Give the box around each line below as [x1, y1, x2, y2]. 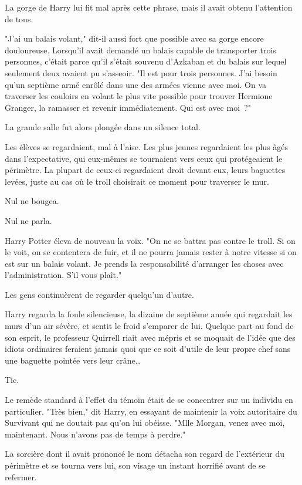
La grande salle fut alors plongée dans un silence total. [5, 121, 201, 133]
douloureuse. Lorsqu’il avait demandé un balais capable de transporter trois [5, 43, 276, 56]
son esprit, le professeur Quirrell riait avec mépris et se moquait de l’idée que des [5, 331, 296, 343]
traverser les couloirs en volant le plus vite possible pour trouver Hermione [5, 90, 273, 102]
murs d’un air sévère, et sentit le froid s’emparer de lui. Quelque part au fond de [5, 320, 294, 332]
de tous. [5, 12, 33, 25]
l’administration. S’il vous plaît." [5, 269, 122, 281]
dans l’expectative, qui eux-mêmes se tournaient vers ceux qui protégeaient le [5, 152, 283, 164]
